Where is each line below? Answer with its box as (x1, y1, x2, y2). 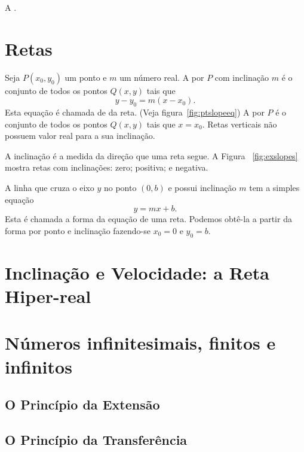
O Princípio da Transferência (5, 430, 188, 448)
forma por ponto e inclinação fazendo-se (5, 224, 151, 236)
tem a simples (249, 181, 300, 194)
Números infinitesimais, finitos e (5, 330, 276, 355)
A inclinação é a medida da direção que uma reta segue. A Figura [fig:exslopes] (5, 149, 298, 162)
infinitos (5, 354, 72, 378)
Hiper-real (5, 284, 91, 308)
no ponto (103, 181, 137, 194)
